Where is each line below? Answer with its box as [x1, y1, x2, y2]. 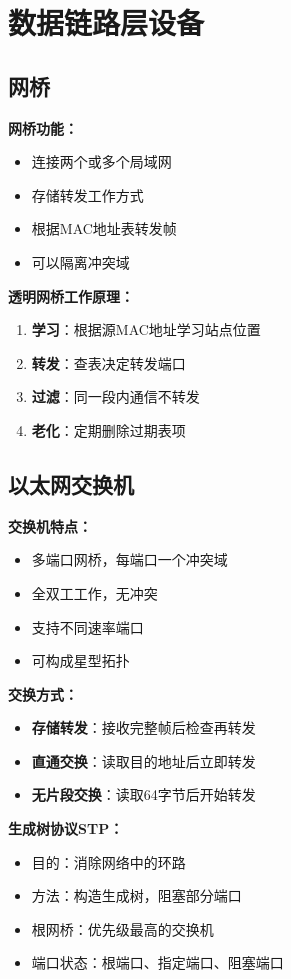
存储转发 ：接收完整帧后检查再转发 [31, 717, 256, 738]
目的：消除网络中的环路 [31, 851, 186, 872]
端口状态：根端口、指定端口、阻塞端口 [31, 952, 284, 973]
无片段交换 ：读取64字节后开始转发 [31, 784, 256, 805]
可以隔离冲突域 [31, 251, 130, 272]
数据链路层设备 [8, 2, 205, 43]
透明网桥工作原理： [8, 285, 134, 306]
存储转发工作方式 [31, 184, 144, 205]
